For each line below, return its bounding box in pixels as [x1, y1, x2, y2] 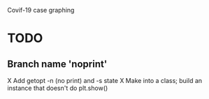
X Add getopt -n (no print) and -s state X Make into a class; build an [7, 77, 203, 84]
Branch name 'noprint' [7, 58, 108, 70]
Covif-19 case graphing [7, 6, 75, 14]
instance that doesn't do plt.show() [7, 84, 108, 92]
